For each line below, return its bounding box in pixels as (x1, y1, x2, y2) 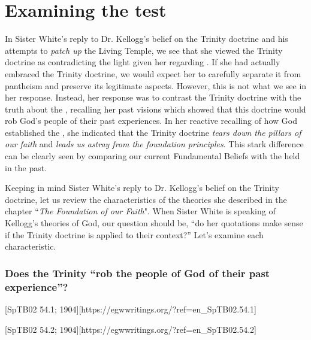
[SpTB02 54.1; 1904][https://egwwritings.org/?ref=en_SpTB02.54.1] (5, 302, 256, 315)
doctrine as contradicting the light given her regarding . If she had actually (5, 56, 280, 68)
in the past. (5, 161, 47, 174)
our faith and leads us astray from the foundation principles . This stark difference (5, 138, 304, 150)
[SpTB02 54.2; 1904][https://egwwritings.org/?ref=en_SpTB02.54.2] (5, 323, 256, 335)
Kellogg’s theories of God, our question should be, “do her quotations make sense (5, 217, 303, 229)
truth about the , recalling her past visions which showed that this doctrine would (5, 102, 306, 115)
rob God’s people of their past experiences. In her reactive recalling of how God (5, 114, 297, 127)
